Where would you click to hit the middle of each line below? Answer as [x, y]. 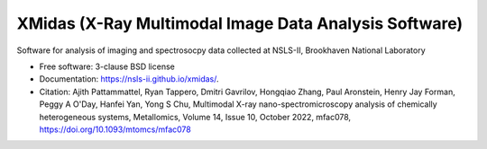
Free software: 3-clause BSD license [107, 66]
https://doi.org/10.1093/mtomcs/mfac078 [115, 129]
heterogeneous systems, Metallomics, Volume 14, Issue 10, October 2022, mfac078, [195, 117]
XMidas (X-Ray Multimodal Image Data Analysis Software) [240, 23]
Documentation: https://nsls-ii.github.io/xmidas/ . [129, 79]
